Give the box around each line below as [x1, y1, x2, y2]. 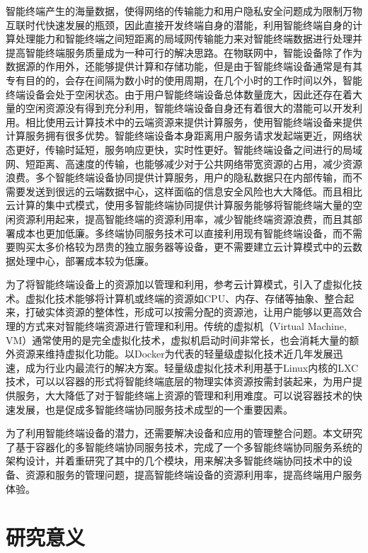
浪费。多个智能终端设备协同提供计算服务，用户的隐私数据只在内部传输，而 [6, 170, 352, 185]
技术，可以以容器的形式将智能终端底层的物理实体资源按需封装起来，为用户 [6, 374, 352, 389]
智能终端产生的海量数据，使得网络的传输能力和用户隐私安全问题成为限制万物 [6, 4, 362, 18]
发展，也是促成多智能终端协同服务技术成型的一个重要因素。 [15, 401, 293, 416]
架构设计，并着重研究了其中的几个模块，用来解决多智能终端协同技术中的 [6, 453, 343, 468]
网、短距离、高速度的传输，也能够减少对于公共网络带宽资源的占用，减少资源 [6, 156, 362, 171]
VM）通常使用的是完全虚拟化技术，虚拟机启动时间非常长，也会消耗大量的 [6, 332, 350, 347]
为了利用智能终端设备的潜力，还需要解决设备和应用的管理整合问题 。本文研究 [6, 426, 362, 440]
